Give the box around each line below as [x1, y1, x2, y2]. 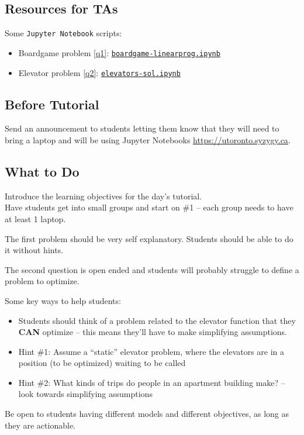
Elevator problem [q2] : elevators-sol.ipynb [18, 66, 181, 78]
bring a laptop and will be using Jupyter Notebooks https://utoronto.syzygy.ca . [5, 133, 291, 146]
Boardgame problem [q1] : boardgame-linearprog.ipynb [18, 46, 220, 58]
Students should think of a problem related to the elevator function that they [18, 314, 296, 326]
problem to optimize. [5, 275, 80, 287]
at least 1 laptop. [5, 212, 66, 225]
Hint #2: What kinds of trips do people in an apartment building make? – [18, 376, 285, 388]
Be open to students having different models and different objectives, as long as [5, 408, 289, 420]
